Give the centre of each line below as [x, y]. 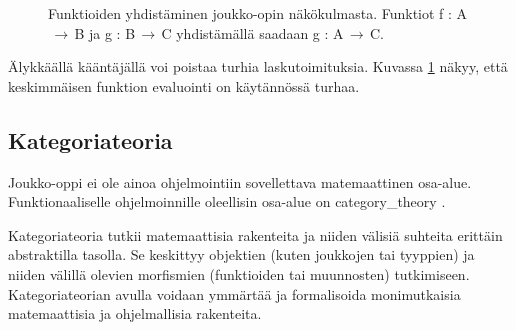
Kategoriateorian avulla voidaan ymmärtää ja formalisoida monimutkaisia [234, 293]
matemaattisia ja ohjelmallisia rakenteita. [135, 313]
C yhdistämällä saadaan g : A [252, 32]
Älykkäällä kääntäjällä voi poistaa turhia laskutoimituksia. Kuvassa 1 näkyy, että [258, 66]
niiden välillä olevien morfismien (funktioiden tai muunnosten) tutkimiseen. [239, 273]
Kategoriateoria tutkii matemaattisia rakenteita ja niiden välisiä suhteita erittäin [255, 234]
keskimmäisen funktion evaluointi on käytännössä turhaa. [184, 85]
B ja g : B [105, 32]
